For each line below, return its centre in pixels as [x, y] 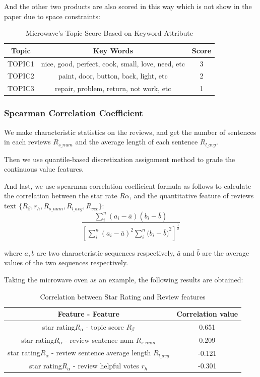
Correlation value [207, 314]
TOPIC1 [21, 63]
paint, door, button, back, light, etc [113, 76]
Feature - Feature [88, 314]
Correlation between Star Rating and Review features [123, 296]
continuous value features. [44, 169]
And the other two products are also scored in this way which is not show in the [128, 6]
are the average [226, 252]
